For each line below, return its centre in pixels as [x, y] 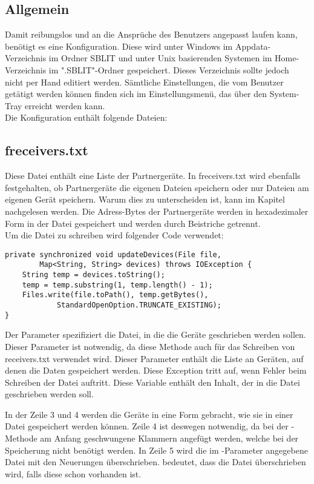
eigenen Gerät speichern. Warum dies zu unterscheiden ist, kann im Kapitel [145, 199]
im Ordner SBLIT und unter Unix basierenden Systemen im [160, 58]
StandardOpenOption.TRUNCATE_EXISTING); [139, 305]
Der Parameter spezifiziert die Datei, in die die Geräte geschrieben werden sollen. [155, 334]
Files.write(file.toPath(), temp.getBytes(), [115, 295]
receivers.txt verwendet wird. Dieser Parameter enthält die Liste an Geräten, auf [154, 358]
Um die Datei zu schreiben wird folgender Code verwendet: [114, 235]
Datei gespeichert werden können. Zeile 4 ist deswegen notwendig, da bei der [147, 426]
